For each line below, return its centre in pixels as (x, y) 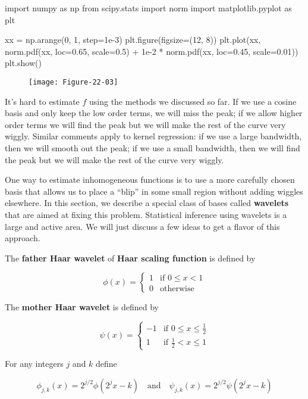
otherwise (177, 289)
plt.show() (23, 63)
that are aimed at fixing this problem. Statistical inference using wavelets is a (146, 214)
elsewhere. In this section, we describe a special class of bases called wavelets (147, 203)
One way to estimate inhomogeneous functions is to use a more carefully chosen (150, 180)
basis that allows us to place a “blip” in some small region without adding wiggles (154, 191)
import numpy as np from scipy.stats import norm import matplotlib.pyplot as (148, 8)
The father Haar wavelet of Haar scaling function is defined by (130, 258)
